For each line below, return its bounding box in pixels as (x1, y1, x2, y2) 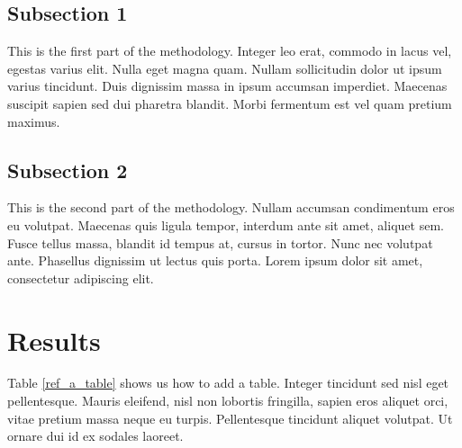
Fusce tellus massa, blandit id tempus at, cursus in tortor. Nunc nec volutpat (7, 233, 433, 252)
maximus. (7, 112, 60, 130)
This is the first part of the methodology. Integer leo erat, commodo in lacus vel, (7, 41, 452, 60)
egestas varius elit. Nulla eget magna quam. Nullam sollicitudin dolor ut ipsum (7, 58, 442, 77)
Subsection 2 (7, 156, 128, 184)
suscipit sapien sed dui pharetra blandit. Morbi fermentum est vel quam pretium (7, 94, 452, 112)
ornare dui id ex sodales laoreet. (7, 426, 184, 445)
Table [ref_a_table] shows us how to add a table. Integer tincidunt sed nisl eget (7, 373, 449, 392)
